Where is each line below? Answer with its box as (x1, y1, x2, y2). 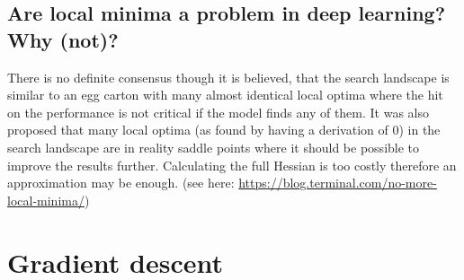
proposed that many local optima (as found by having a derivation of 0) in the (7, 120, 441, 139)
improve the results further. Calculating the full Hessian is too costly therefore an (7, 155, 457, 174)
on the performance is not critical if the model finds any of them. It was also (7, 102, 430, 121)
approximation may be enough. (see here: (7, 173, 235, 192)
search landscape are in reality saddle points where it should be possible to (7, 137, 420, 156)
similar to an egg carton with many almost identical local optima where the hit (7, 85, 443, 104)
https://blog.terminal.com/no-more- (238, 173, 437, 192)
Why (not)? (7, 25, 119, 53)
